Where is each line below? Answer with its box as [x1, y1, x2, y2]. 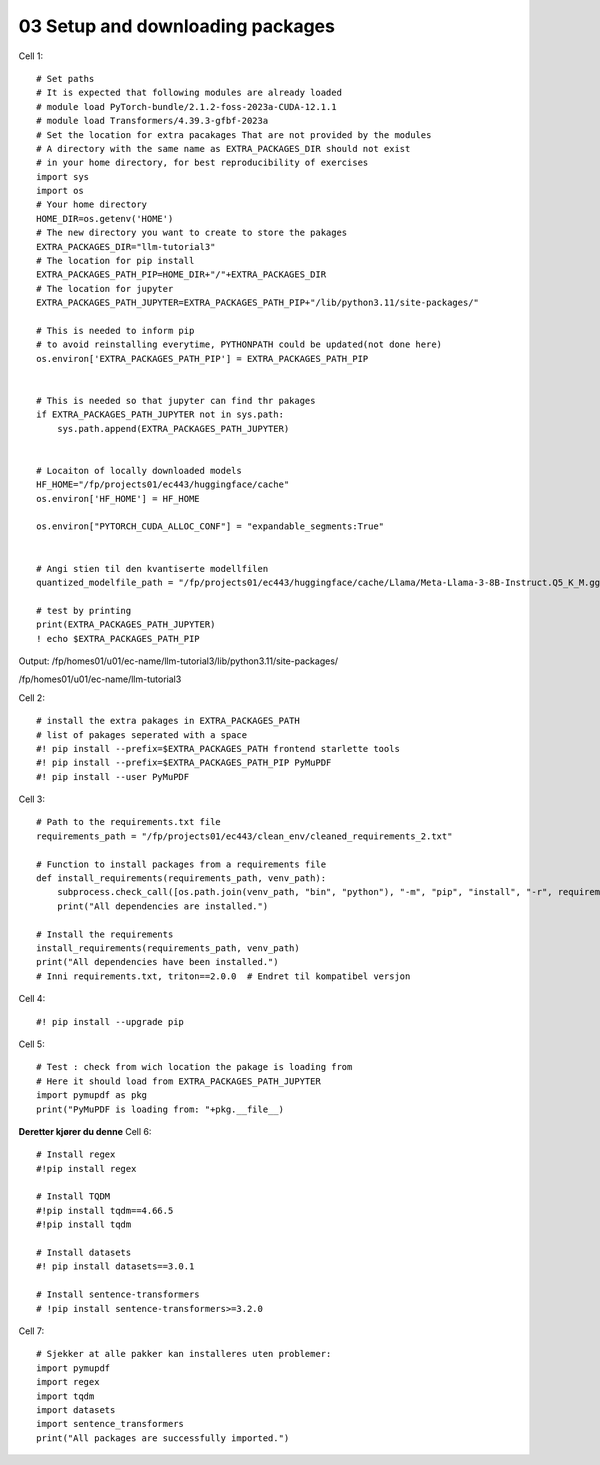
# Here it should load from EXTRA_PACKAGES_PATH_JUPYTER [36, 1075, 322, 1087]
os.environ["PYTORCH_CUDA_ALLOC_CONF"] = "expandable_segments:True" [36, 521, 385, 532]
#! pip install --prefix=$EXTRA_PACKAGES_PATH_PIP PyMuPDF [36, 757, 332, 769]
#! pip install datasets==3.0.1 [36, 1261, 195, 1272]
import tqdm [36, 1390, 95, 1402]
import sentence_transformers [36, 1418, 185, 1430]
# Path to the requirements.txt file [36, 816, 222, 828]
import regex [36, 1376, 100, 1388]
